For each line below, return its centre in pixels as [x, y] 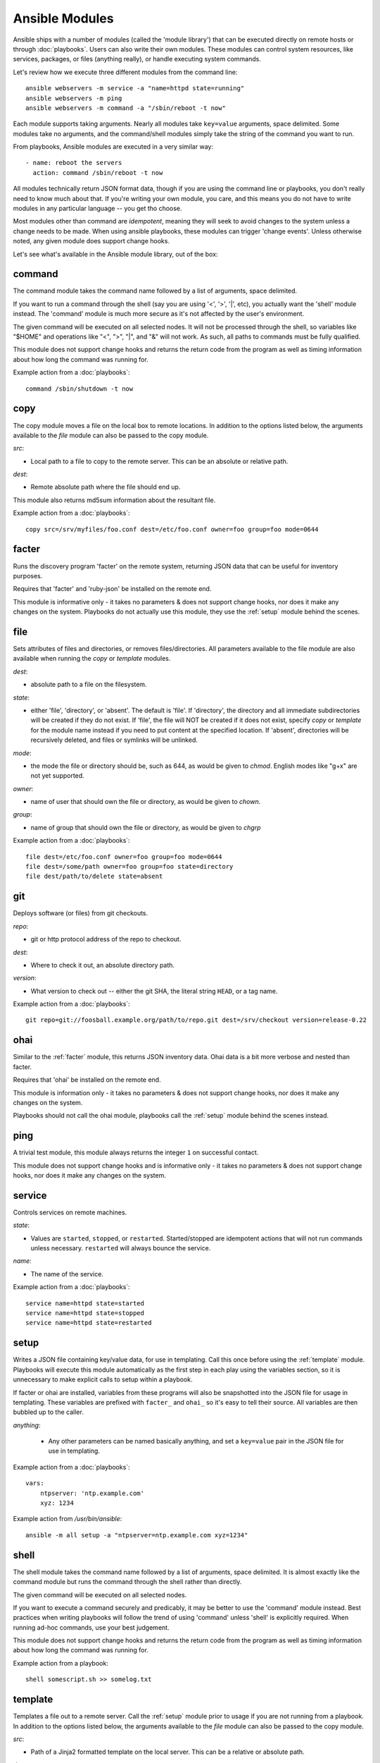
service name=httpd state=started [85, 1303]
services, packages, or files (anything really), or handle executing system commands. [137, 59]
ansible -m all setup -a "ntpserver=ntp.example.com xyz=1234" [137, 1535]
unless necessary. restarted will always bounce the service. [121, 1248]
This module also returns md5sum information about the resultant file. [114, 500]
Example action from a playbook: [61, 1663]
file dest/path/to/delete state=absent [94, 877]
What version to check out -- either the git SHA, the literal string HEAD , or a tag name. [154, 991]
